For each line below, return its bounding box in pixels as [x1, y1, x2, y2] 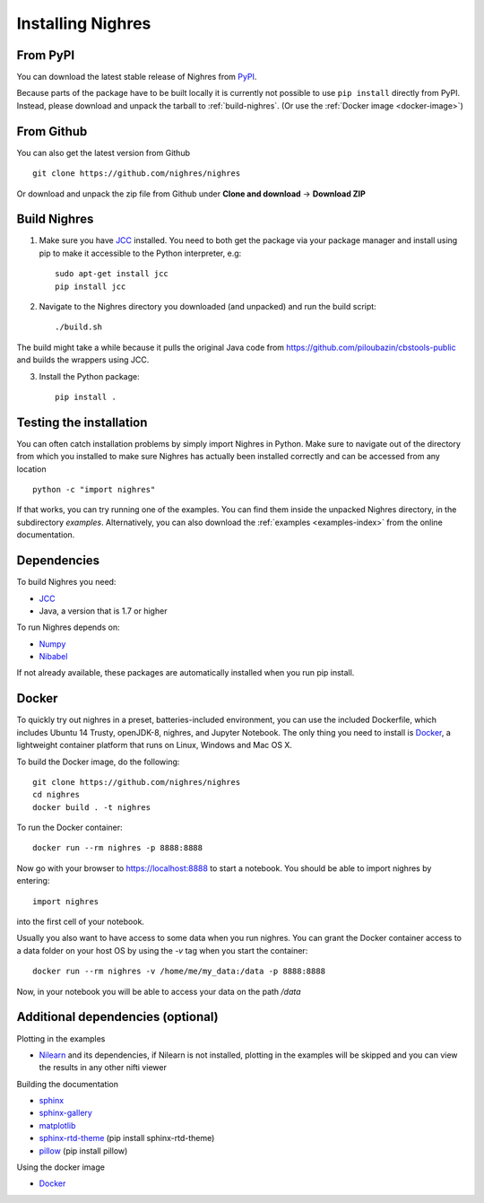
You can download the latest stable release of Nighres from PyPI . [16, 72, 257, 83]
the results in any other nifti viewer [39, 1062, 168, 1073]
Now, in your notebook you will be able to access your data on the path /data [16, 986, 301, 997]
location [16, 463, 47, 475]
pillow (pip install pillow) [39, 1145, 128, 1156]
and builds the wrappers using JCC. [16, 354, 150, 365]
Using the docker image [16, 1162, 105, 1172]
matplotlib [39, 1120, 76, 1130]
